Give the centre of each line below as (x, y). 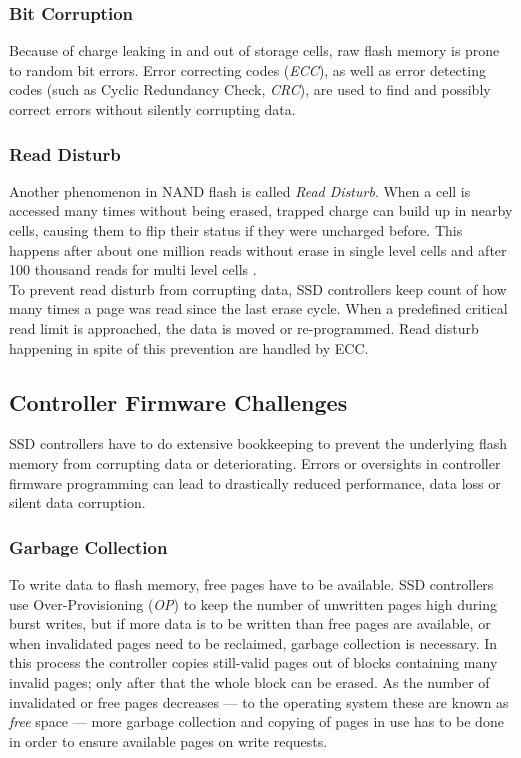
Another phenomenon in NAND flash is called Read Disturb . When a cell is (240, 190)
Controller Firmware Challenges (178, 401)
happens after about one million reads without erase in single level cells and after (258, 249)
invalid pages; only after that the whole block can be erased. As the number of (249, 681)
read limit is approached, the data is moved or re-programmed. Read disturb (244, 327)
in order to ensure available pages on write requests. (168, 740)
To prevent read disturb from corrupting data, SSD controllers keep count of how (258, 288)
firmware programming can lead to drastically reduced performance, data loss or (255, 482)
